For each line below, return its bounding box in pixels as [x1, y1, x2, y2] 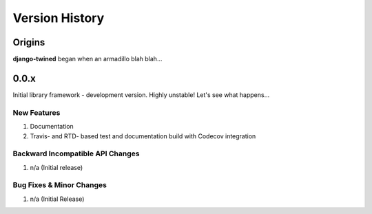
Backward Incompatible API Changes [12, 149, 140, 158]
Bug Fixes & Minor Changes [12, 180, 107, 190]
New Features [12, 107, 61, 117]
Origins [12, 36, 45, 48]
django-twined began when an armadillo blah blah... [12, 55, 163, 63]
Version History [12, 10, 105, 25]
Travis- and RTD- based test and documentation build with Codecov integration [30, 131, 256, 140]
